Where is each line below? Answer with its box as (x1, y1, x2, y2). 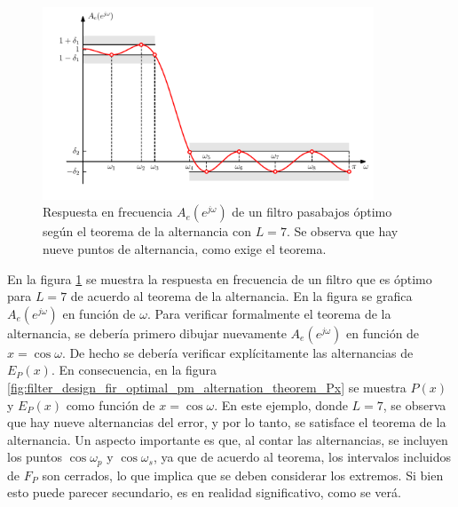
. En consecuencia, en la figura (51, 360, 217, 379)
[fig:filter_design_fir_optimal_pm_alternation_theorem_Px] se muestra (7, 377, 407, 396)
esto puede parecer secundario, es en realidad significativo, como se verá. (7, 483, 401, 502)
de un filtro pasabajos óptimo (232, 202, 392, 221)
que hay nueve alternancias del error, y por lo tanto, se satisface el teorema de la (7, 413, 446, 432)
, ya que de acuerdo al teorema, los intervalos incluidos (153, 448, 452, 466)
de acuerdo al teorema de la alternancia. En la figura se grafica (70, 287, 413, 305)
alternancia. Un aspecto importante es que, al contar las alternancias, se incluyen (7, 430, 448, 448)
